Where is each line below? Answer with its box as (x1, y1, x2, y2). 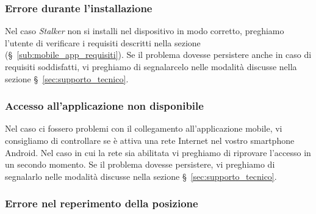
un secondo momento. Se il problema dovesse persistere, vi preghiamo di (5, 158, 275, 171)
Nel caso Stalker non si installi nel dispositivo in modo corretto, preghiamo (5, 24, 284, 37)
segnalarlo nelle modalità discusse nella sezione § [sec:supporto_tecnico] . (5, 169, 277, 182)
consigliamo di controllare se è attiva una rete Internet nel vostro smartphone (5, 134, 295, 146)
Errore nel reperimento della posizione (5, 196, 198, 211)
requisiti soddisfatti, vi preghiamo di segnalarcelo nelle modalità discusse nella (5, 60, 297, 73)
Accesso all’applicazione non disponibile (5, 98, 204, 113)
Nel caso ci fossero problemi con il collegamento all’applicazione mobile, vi (5, 122, 282, 135)
